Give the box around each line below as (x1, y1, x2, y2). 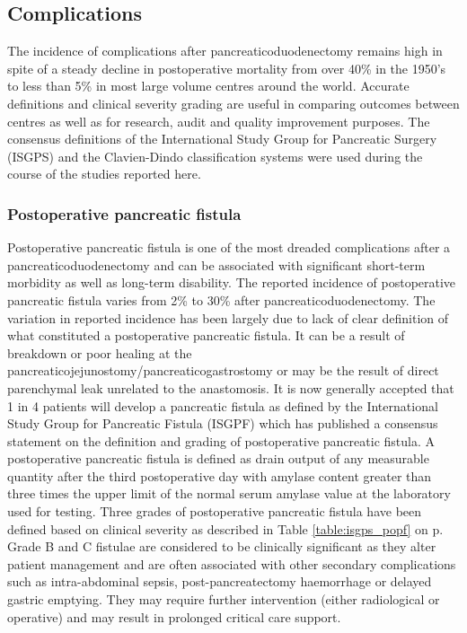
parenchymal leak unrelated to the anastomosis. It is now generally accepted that (7, 378, 454, 397)
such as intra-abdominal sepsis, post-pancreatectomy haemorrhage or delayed (7, 572, 432, 591)
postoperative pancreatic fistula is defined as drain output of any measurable (7, 449, 429, 468)
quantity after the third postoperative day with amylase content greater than (7, 466, 432, 485)
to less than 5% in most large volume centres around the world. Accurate (7, 76, 410, 95)
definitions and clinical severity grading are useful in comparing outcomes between (7, 93, 460, 112)
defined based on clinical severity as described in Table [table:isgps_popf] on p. (7, 519, 444, 538)
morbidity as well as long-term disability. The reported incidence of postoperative (7, 273, 456, 292)
